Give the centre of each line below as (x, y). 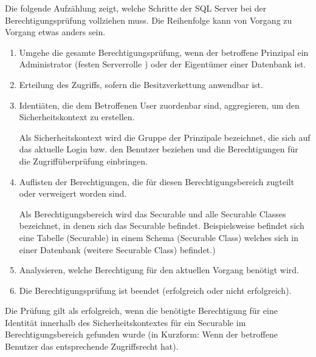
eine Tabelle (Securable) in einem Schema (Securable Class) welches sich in (159, 237)
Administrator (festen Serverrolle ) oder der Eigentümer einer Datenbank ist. (163, 64)
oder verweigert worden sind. (73, 193)
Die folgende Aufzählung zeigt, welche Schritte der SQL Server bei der (136, 8)
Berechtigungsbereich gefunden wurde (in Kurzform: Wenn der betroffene (141, 334)
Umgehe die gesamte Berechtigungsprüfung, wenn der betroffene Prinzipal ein (164, 52)
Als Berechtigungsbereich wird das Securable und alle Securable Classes (153, 213)
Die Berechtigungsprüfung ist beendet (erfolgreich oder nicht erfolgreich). (155, 290)
